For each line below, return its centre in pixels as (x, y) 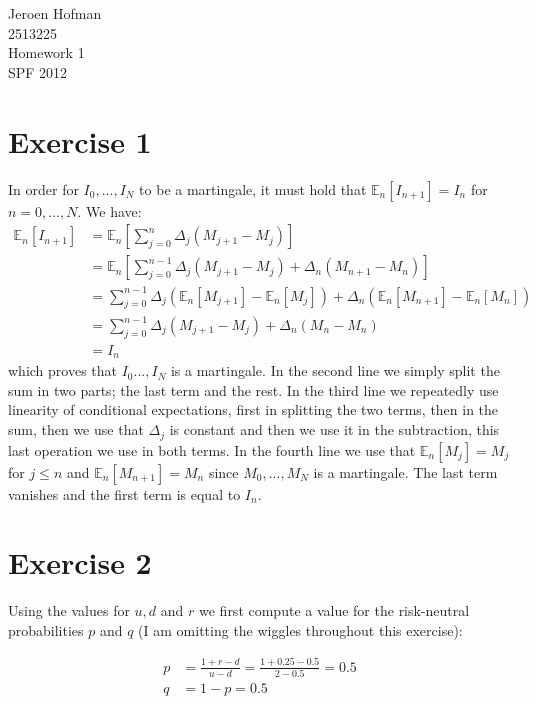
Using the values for (69, 610)
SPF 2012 (38, 71)
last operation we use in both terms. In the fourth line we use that (212, 449)
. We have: (109, 210)
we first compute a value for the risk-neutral (334, 610)
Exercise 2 (80, 562)
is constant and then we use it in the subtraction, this (334, 429)
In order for (43, 188)
